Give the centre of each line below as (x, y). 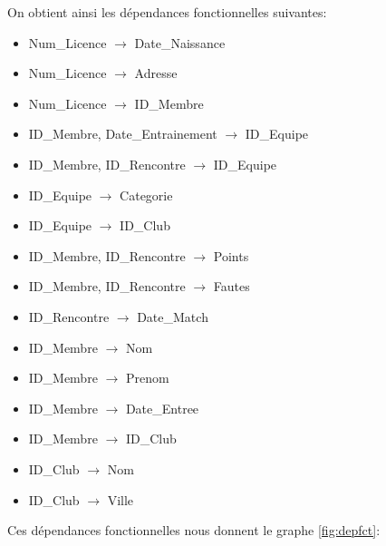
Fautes (232, 286)
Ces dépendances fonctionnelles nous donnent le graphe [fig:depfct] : (194, 530)
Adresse (156, 73)
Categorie (146, 195)
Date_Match (173, 316)
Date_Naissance (180, 42)
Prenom (147, 378)
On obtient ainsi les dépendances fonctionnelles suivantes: (167, 12)
